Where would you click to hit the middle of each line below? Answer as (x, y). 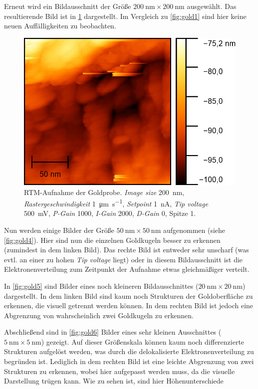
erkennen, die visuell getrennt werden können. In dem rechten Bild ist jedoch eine (129, 305)
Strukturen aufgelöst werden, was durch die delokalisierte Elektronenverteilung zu (129, 351)
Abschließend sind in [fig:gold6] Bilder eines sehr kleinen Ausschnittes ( (113, 332)
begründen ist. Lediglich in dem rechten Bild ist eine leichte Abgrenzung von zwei (129, 361)
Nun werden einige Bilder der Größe (59, 230)
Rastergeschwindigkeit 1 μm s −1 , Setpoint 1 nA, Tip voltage (116, 203)
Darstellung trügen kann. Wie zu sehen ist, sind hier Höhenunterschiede (114, 381)
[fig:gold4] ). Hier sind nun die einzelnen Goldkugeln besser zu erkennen (112, 240)
